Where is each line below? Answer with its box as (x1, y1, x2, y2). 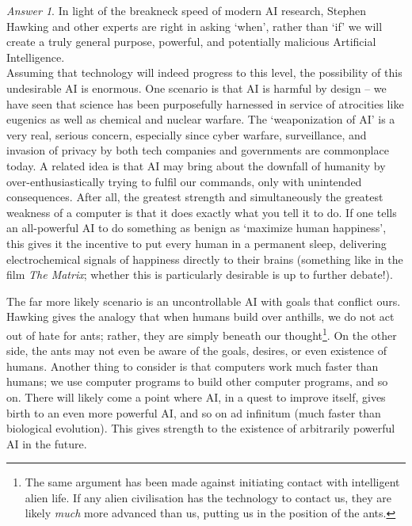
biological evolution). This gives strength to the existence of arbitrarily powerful (6, 420, 395, 436)
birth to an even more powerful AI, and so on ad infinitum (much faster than (6, 404, 381, 421)
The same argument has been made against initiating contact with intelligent (25, 474, 400, 490)
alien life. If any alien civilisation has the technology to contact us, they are (25, 489, 392, 505)
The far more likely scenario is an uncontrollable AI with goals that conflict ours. (6, 292, 401, 309)
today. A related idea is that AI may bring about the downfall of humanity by (6, 157, 386, 173)
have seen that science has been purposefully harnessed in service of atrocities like (6, 95, 404, 112)
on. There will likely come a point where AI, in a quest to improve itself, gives (6, 388, 386, 405)
